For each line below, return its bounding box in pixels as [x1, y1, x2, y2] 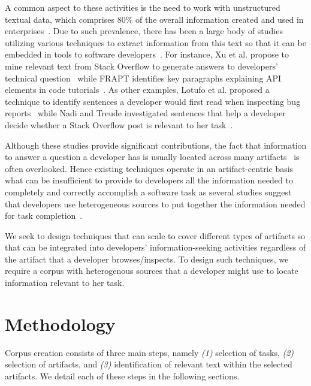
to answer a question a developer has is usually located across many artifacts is [5, 150, 300, 163]
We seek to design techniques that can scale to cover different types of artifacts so [5, 229, 306, 242]
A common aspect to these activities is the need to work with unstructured [5, 1, 280, 13]
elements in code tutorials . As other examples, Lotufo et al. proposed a [5, 83, 270, 96]
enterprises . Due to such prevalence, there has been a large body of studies [5, 25, 283, 37]
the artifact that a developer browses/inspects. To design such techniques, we [5, 252, 289, 265]
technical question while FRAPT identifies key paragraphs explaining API [5, 71, 282, 84]
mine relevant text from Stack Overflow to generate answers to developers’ [5, 59, 278, 72]
